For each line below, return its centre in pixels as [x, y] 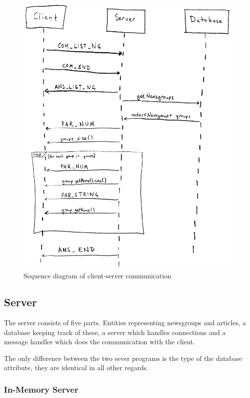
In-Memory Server [41, 389]
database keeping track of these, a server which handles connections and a [115, 332]
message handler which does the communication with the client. [100, 342]
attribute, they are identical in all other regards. [76, 367]
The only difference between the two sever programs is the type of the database [123, 358]
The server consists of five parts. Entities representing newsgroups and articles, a [125, 323]
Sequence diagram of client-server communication [97, 276]
